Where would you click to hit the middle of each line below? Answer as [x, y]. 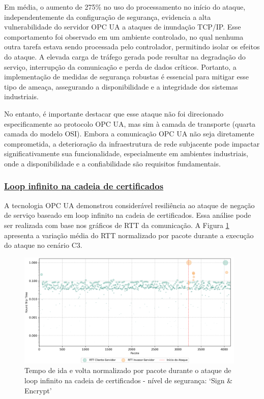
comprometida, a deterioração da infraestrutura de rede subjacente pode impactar [132, 143]
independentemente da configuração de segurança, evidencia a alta [108, 17]
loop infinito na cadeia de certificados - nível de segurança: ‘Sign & [128, 380]
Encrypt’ [38, 390]
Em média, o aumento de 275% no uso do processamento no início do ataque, [125, 7]
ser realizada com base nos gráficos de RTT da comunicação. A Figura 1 [117, 225]
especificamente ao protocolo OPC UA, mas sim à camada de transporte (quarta [130, 123]
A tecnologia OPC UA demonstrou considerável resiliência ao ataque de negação [129, 205]
